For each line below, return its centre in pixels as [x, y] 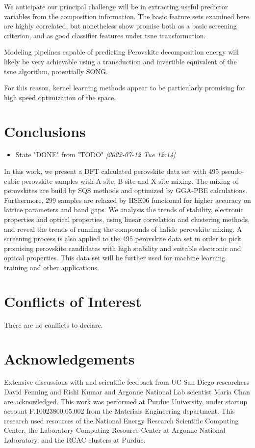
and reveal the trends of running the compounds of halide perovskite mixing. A [123, 229]
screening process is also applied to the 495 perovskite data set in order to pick [123, 238]
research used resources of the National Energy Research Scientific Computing [121, 420]
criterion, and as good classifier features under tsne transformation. [105, 35]
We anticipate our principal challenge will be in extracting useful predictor [116, 6]
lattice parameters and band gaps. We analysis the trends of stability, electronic [124, 210]
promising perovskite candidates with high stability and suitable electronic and [123, 248]
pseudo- [232, 171]
